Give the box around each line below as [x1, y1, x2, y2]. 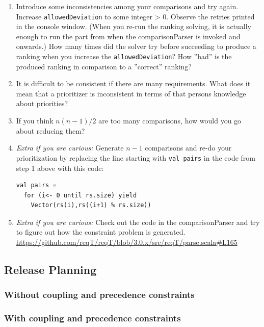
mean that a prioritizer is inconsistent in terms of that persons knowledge [16, 88, 246, 98]
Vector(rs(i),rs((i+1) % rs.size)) [31, 202, 151, 209]
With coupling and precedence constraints [4, 312, 181, 324]
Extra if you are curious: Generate [16, 142, 124, 153]
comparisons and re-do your [145, 142, 232, 153]
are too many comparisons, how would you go [98, 115, 242, 126]
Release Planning [4, 262, 97, 278]
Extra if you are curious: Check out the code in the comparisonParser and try [16, 216, 260, 227]
